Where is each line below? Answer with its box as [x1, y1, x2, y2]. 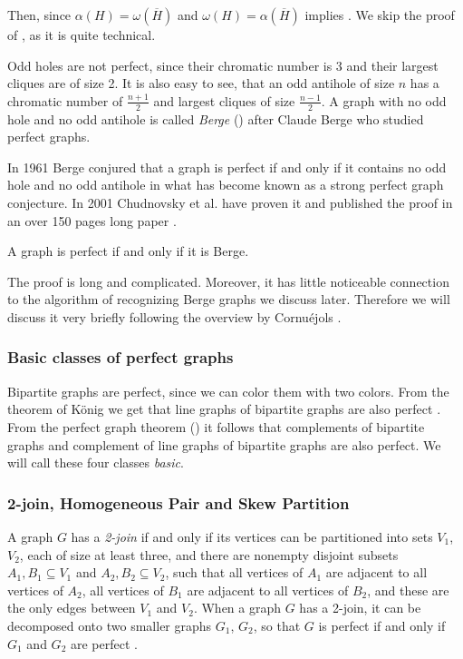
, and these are [367, 580, 449, 599]
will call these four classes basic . [7, 453, 184, 472]
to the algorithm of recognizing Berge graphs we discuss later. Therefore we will [7, 290, 450, 309]
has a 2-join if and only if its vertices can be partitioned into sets [71, 526, 433, 546]
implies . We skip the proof [304, 5, 455, 24]
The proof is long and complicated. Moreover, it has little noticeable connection [7, 271, 449, 290]
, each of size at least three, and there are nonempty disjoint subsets [19, 545, 399, 564]
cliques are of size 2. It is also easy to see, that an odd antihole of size [7, 74, 395, 93]
